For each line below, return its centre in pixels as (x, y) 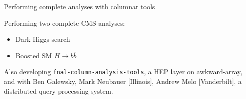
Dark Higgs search (43, 39)
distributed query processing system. (59, 91)
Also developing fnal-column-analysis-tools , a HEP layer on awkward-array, (123, 72)
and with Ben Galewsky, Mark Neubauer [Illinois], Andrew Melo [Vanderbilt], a (123, 81)
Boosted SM (34, 55)
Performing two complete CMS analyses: (64, 23)
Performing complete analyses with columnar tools (80, 6)
